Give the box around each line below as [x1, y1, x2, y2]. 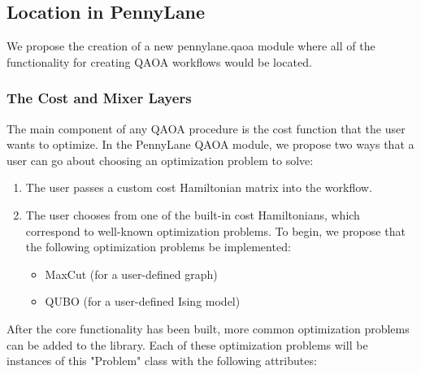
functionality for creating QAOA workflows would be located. [7, 53, 312, 70]
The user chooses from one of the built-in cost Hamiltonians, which [25, 206, 360, 223]
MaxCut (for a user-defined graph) [45, 265, 218, 282]
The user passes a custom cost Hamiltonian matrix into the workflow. [25, 179, 372, 196]
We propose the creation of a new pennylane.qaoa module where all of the [7, 37, 375, 54]
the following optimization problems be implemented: [25, 238, 291, 255]
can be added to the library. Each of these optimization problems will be [7, 336, 368, 353]
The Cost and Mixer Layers [7, 88, 192, 108]
